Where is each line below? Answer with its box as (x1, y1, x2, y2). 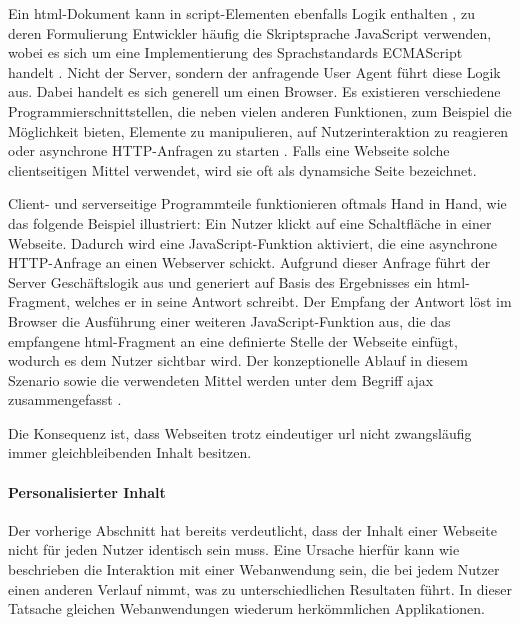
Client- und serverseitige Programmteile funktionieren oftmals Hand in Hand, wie (8, 193, 507, 214)
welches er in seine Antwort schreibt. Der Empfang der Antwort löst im (74, 291, 512, 312)
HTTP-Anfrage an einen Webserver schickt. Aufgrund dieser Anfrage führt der (8, 252, 491, 273)
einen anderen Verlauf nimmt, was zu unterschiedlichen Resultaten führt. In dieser (8, 578, 512, 599)
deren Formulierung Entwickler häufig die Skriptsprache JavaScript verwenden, (8, 22, 492, 43)
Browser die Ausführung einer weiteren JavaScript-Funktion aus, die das (8, 310, 451, 331)
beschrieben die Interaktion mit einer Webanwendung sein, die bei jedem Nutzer (8, 559, 500, 580)
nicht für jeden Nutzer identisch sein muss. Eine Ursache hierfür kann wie (8, 539, 460, 560)
